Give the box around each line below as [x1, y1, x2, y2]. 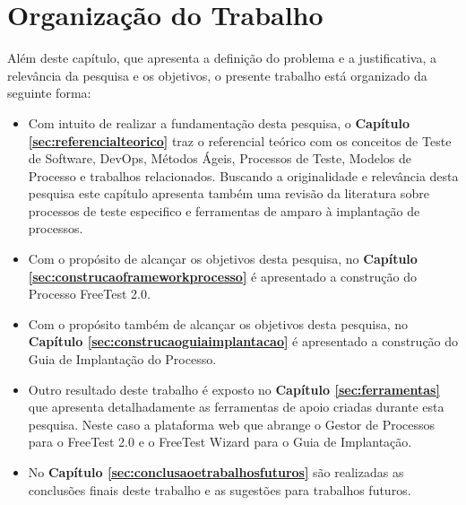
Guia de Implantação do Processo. [28, 350, 217, 369]
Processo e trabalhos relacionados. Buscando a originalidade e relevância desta [28, 166, 459, 185]
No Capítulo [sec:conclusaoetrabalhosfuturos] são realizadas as [28, 463, 404, 481]
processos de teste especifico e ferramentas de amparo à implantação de [28, 201, 420, 220]
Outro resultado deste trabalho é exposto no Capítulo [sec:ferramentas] [28, 379, 440, 398]
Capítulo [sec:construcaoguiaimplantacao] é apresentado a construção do [28, 332, 459, 351]
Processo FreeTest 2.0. [28, 284, 151, 303]
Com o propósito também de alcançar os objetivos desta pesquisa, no [28, 314, 409, 333]
